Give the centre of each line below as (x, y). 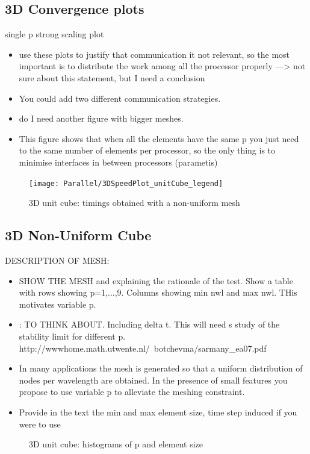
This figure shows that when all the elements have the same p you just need (159, 138)
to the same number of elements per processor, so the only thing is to (147, 150)
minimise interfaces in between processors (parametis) (118, 162)
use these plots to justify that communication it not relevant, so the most (154, 54)
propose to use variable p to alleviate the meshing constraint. (132, 392)
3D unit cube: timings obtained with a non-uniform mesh (135, 203)
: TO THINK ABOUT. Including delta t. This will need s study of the (149, 324)
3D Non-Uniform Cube (78, 235)
